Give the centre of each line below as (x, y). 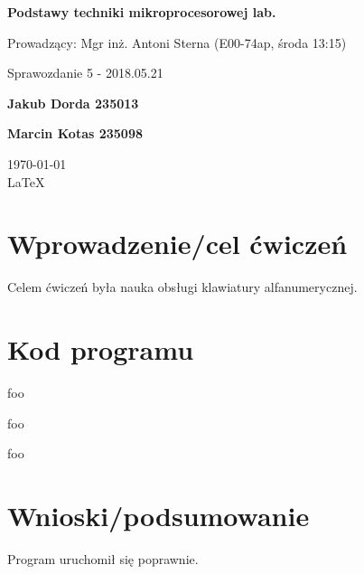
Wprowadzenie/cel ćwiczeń (177, 244)
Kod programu (101, 349)
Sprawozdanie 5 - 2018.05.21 (85, 73)
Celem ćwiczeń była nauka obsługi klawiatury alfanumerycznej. (182, 287)
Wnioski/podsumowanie (159, 515)
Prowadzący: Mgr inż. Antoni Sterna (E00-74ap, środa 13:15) (177, 42)
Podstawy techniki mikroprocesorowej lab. (142, 12)
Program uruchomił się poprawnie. (103, 558)
